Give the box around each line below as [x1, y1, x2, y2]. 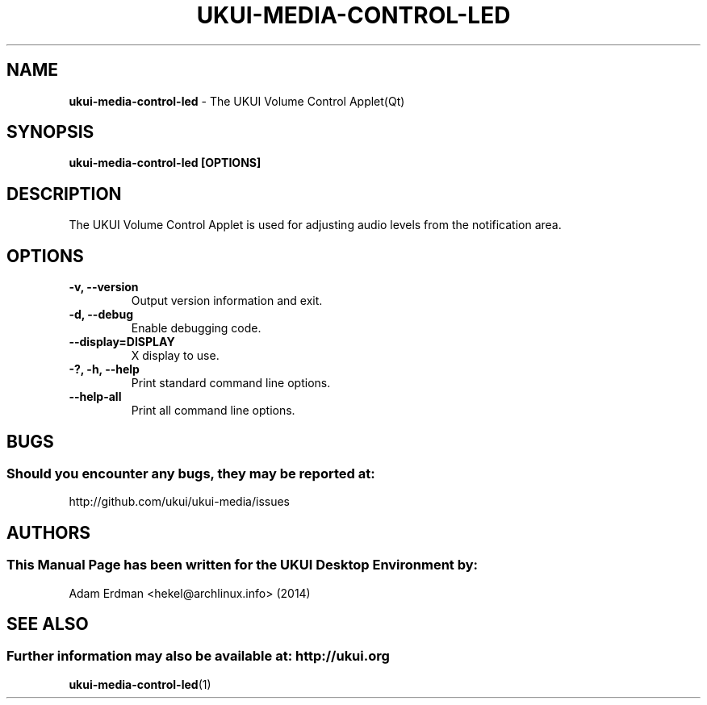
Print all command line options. [131, 403, 295, 418]
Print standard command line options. [131, 376, 331, 390]
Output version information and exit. [131, 294, 323, 308]
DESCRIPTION [6, 183, 122, 204]
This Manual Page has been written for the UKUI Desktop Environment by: [6, 557, 479, 574]
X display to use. [131, 348, 220, 363]
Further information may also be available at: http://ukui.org [6, 648, 390, 665]
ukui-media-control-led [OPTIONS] [69, 156, 261, 170]
